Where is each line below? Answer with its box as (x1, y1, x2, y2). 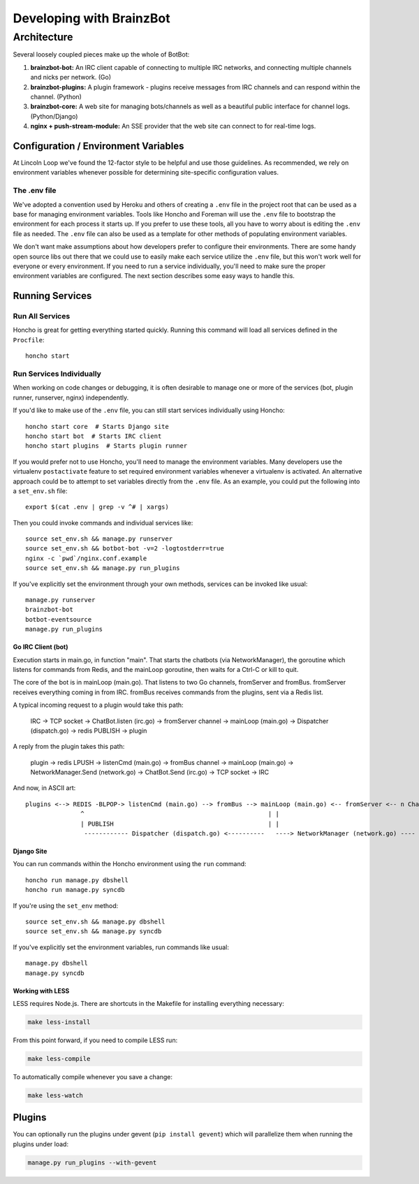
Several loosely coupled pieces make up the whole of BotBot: (13, 50, 190, 59)
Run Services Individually (13, 369, 101, 379)
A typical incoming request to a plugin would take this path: (13, 701, 184, 709)
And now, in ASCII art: (13, 784, 76, 792)
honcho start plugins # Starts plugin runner (25, 442, 188, 450)
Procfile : (13, 335, 45, 344)
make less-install (27, 1018, 91, 1026)
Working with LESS (13, 986, 70, 995)
